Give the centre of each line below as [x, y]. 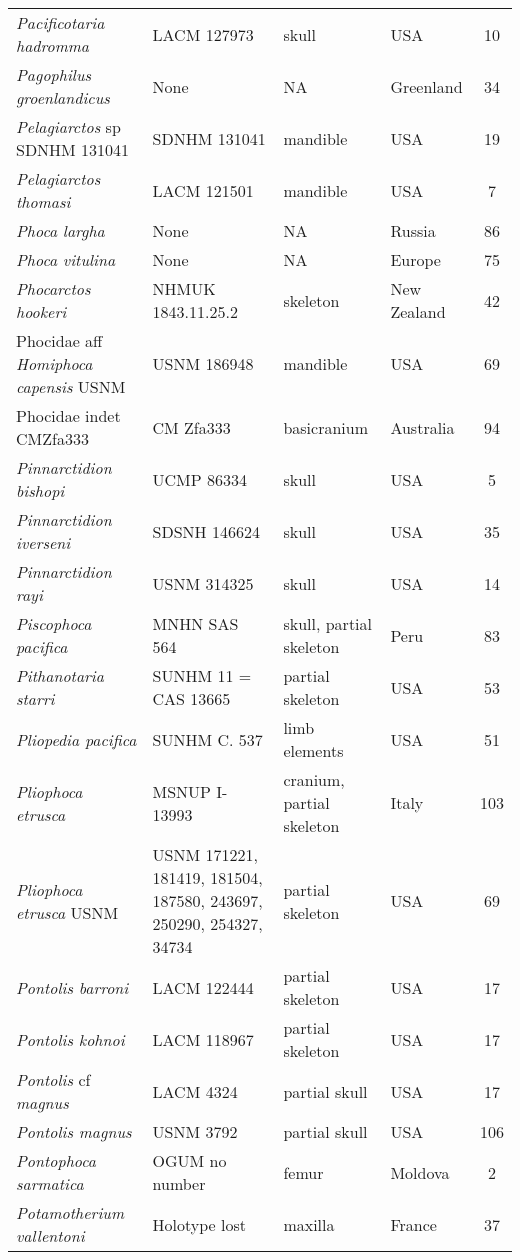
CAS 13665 [191, 698]
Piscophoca [54, 623]
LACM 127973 [203, 34]
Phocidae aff [59, 340]
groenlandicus [63, 97]
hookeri [41, 311]
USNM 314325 [203, 583]
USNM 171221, [205, 854]
